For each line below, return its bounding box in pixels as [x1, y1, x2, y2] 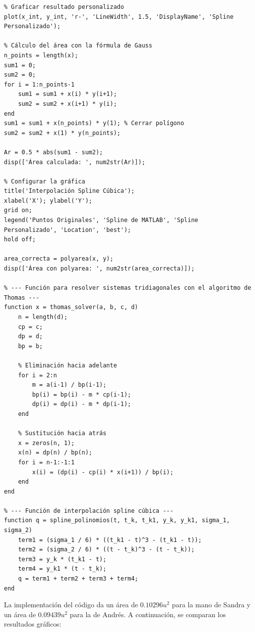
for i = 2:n [18, 371, 57, 379]
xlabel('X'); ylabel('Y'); [4, 197, 92, 204]
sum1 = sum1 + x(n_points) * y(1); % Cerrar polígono [4, 120, 184, 127]
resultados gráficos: [4, 619, 62, 629]
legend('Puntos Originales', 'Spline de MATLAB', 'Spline [4, 217, 198, 224]
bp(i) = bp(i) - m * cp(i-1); [32, 391, 131, 398]
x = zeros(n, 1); [18, 439, 75, 447]
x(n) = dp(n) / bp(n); [18, 449, 92, 456]
